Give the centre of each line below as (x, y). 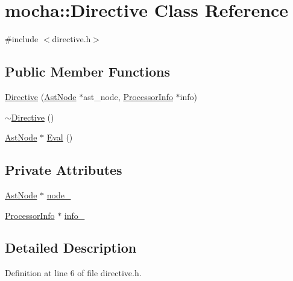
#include (22, 39)
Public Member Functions (87, 71)
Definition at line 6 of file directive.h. (73, 273)
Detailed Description (71, 248)
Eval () (60, 137)
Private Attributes (64, 170)
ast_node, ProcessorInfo (128, 96)
